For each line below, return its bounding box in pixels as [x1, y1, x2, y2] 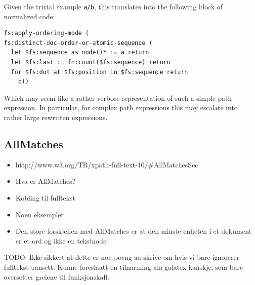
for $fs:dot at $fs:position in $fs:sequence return [11, 68, 188, 76]
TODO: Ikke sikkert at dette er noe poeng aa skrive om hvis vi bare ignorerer [4, 252, 240, 262]
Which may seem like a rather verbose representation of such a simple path [4, 92, 232, 103]
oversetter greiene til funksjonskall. [4, 271, 110, 282]
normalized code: [4, 11, 55, 21]
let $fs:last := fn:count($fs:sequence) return [11, 59, 170, 66]
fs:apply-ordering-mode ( [4, 30, 89, 37]
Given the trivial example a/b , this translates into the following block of [4, 1, 223, 11]
